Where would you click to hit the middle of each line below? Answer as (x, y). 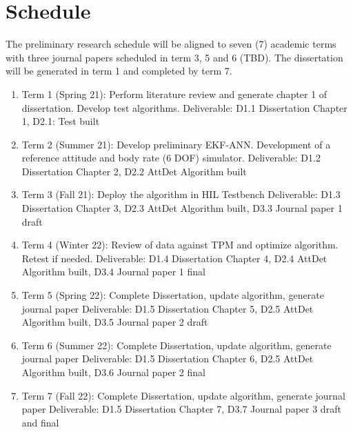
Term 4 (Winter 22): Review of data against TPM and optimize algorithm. (180, 245)
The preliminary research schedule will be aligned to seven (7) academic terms (171, 44)
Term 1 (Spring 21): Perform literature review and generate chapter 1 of (174, 94)
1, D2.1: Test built (61, 121)
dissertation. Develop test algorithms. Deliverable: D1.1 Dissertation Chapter (184, 107)
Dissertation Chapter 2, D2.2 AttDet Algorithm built (134, 171)
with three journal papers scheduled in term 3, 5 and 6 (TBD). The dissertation (174, 57)
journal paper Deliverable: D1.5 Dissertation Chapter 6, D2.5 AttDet (168, 359)
